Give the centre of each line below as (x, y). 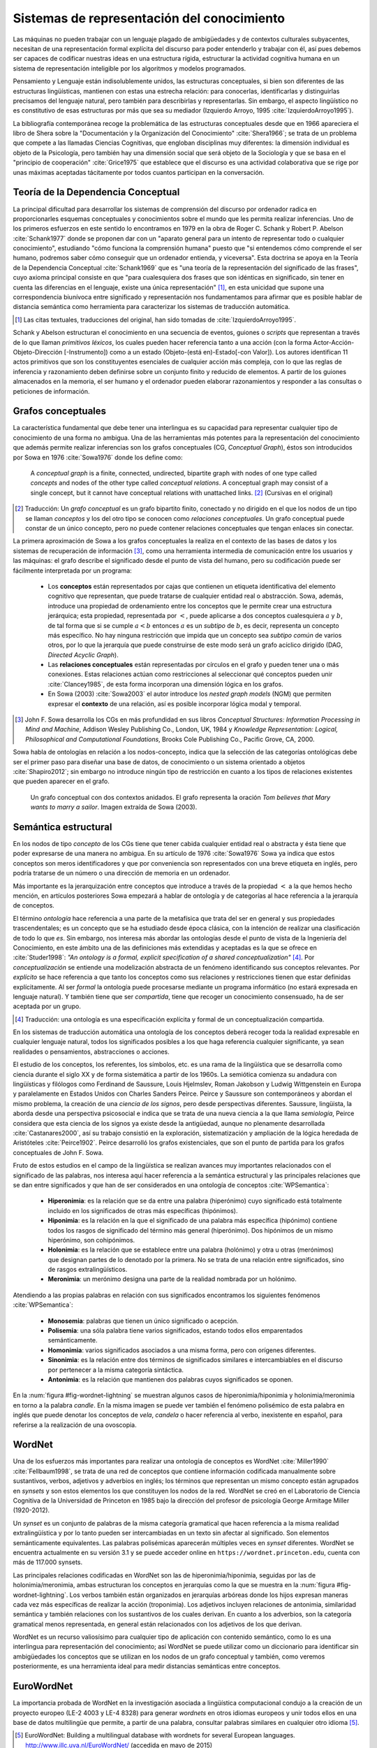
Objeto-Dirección (38, 352)
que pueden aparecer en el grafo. (61, 781)
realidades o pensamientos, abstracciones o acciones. (91, 1052)
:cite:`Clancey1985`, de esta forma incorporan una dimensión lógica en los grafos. (166, 684)
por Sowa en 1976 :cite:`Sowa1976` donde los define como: (98, 457)
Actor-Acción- (334, 342)
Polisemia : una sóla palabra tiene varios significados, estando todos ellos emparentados (175, 1331)
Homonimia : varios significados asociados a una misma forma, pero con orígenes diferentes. (182, 1350)
